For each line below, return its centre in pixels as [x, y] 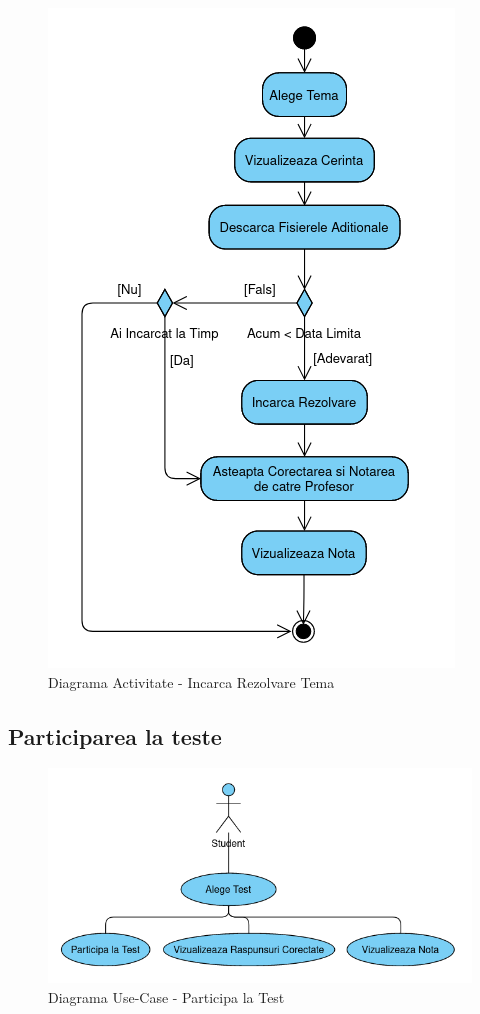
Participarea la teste [115, 735]
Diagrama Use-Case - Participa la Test [166, 996]
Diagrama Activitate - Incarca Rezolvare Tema [191, 681]
